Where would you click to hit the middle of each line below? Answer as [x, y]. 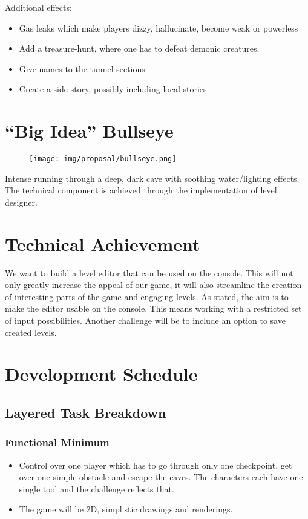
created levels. [31, 332]
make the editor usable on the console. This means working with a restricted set [153, 308]
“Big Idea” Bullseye [89, 131]
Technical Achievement [103, 243]
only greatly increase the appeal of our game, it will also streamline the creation [153, 285]
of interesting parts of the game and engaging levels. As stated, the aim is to [147, 296]
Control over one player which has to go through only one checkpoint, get [156, 465]
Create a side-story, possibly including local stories [113, 89]
